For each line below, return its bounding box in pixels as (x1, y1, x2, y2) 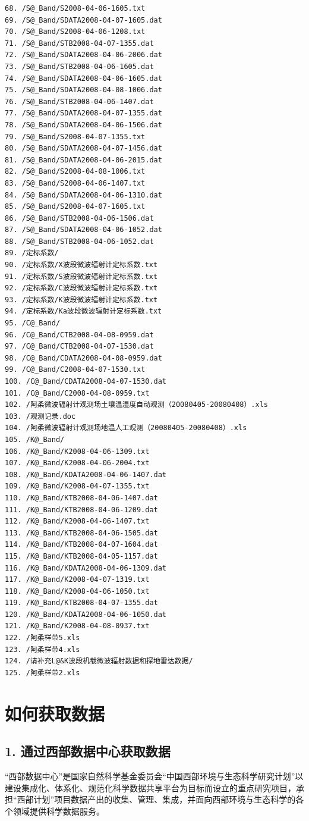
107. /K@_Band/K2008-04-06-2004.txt (5, 459, 150, 468)
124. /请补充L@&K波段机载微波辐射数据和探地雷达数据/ (5, 657, 193, 666)
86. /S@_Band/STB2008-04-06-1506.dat (5, 214, 154, 223)
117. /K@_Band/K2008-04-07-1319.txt (5, 575, 150, 584)
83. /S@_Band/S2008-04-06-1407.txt (5, 178, 146, 187)
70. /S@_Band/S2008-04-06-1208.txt (5, 27, 146, 36)
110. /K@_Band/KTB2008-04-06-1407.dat (5, 493, 158, 502)
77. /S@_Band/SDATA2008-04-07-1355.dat (5, 109, 162, 118)
